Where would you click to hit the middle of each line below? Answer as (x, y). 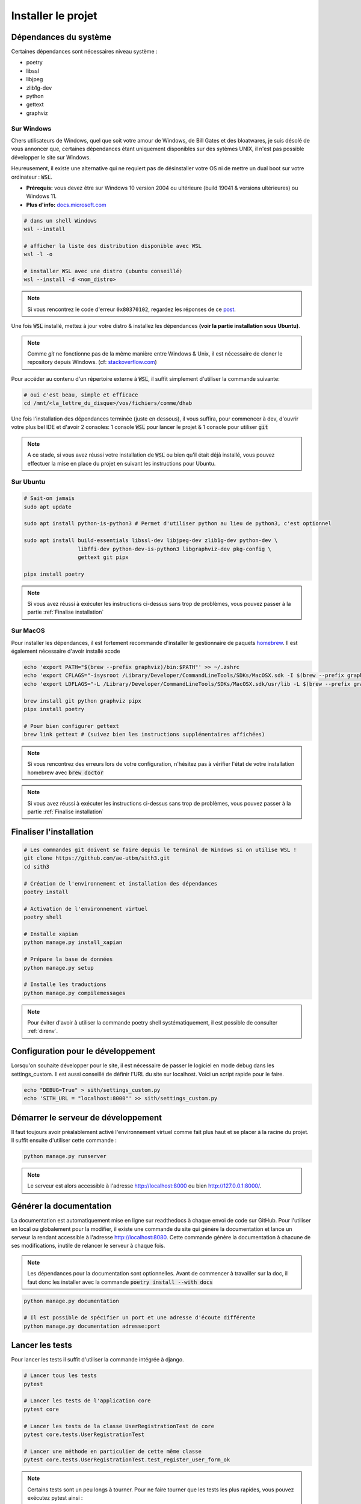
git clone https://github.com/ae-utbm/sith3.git (97, 858)
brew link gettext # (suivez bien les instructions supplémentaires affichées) (144, 735)
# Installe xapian (51, 934)
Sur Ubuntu (28, 482)
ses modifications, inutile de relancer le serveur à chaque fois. (88, 1246)
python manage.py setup (59, 968)
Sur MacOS (28, 630)
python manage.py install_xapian (73, 942)
